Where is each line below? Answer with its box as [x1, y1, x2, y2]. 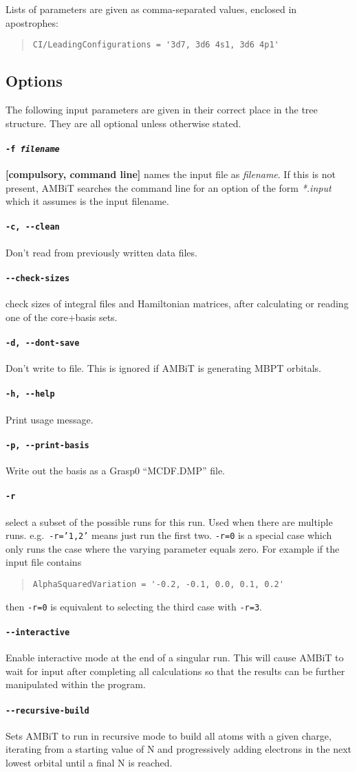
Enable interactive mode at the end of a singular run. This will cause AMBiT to [6, 650, 344, 665]
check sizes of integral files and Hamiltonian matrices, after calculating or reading [6, 296, 349, 311]
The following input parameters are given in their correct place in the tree [6, 102, 318, 117]
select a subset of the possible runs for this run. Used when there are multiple [6, 514, 333, 529]
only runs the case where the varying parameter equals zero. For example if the [6, 541, 340, 555]
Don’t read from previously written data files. [6, 245, 197, 259]
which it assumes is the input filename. [6, 194, 169, 208]
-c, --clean [6, 222, 60, 232]
